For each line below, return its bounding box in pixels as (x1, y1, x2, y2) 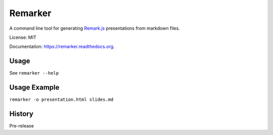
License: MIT (9, 34, 36, 40)
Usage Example (9, 83, 60, 92)
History (9, 109, 34, 118)
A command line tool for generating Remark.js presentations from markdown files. (9, 25, 180, 31)
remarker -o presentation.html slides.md (9, 97, 114, 103)
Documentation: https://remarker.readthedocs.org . (9, 43, 115, 50)
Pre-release (9, 123, 34, 129)
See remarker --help (9, 70, 59, 76)
